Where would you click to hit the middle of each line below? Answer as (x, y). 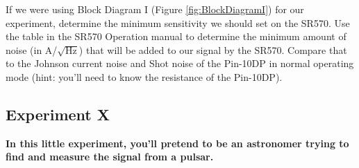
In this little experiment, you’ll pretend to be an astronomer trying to (177, 143)
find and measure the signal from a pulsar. (110, 157)
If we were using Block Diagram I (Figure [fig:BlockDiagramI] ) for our (155, 9)
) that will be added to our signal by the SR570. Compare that (213, 49)
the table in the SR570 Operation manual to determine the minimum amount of (176, 36)
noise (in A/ (32, 49)
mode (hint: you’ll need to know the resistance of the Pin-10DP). (144, 76)
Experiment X (58, 114)
